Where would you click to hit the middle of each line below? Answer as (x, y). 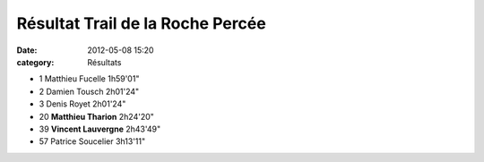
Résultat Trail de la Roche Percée (141, 23)
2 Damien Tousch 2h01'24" (89, 91)
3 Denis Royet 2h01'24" (82, 104)
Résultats (104, 62)
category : (35, 62)
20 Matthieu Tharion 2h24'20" (96, 116)
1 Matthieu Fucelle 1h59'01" (89, 79)
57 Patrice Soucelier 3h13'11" (92, 141)
